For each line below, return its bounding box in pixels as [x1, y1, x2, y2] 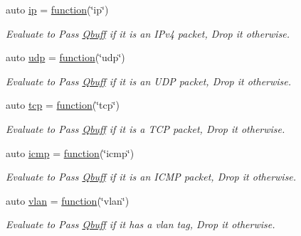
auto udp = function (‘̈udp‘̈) [6, 50, 125, 65]
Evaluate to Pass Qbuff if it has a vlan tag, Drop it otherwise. [6, 217, 275, 232]
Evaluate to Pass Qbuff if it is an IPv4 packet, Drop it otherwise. [6, 26, 290, 41]
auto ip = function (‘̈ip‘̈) [6, 2, 109, 16]
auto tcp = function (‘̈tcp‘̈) [6, 97, 120, 112]
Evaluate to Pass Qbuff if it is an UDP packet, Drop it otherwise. [6, 73, 292, 88]
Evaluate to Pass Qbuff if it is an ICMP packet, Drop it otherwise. [6, 169, 297, 184]
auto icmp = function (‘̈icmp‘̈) [6, 145, 134, 160]
